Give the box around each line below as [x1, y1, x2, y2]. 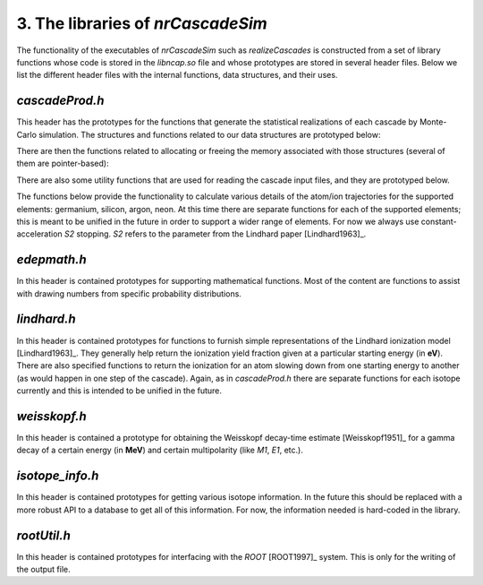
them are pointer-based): [16, 158, 109, 169]
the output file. [16, 564, 71, 575]
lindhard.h [16, 312, 76, 327]
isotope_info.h [16, 469, 99, 484]
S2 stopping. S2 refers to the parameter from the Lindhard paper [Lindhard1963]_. [64, 228, 367, 239]
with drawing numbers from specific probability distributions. [16, 288, 241, 299]
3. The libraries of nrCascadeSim [16, 13, 267, 33]
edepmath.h [16, 252, 87, 268]
